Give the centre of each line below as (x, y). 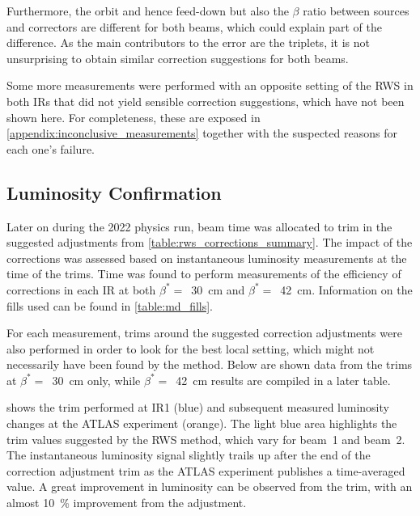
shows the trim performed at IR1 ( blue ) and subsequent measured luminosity (198, 407)
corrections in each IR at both (81, 289)
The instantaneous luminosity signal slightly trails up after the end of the (189, 455)
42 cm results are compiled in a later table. (283, 380)
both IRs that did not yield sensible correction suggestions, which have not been (206, 101)
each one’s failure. (51, 148)
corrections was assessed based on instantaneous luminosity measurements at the (207, 258)
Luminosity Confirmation (114, 192)
